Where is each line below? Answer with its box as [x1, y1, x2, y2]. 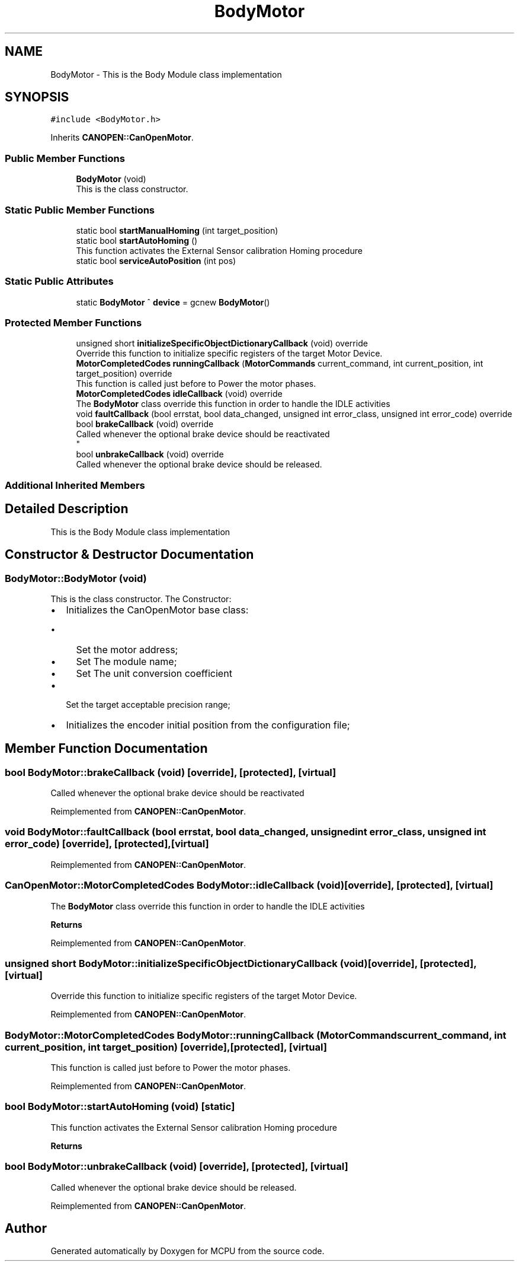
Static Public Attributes [5, 275, 114, 288]
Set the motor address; [76, 643, 178, 656]
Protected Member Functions [5, 317, 142, 329]
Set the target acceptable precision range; [66, 699, 230, 710]
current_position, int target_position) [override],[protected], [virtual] [5, 1041, 327, 1053]
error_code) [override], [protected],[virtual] [5, 838, 209, 850]
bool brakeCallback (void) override [76, 419, 214, 430]
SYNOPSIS [5, 90, 69, 105]
